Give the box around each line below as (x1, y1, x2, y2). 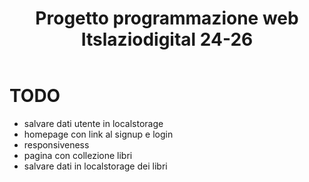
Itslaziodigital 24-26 (80, 28, 254, 51)
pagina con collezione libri (23, 149, 133, 161)
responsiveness (23, 138, 90, 151)
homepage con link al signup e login (23, 128, 174, 140)
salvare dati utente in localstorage (23, 117, 164, 129)
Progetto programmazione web (35, 7, 299, 30)
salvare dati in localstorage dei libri (23, 160, 168, 172)
